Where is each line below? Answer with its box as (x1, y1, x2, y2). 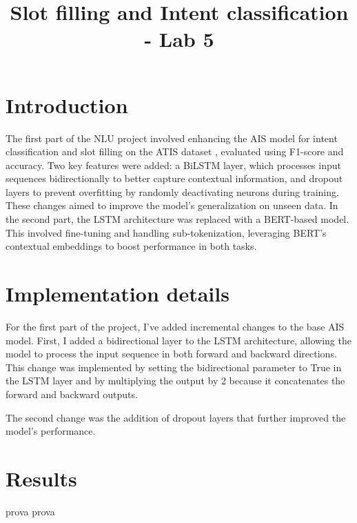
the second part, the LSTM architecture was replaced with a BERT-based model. (6, 212, 349, 226)
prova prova (6, 504, 55, 518)
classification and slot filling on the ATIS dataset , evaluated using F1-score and (6, 144, 344, 159)
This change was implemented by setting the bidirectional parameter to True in (6, 359, 342, 374)
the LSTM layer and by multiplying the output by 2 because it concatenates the (6, 373, 345, 388)
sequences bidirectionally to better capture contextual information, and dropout (6, 171, 343, 186)
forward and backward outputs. (6, 386, 138, 401)
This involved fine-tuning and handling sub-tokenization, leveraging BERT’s (6, 225, 327, 239)
